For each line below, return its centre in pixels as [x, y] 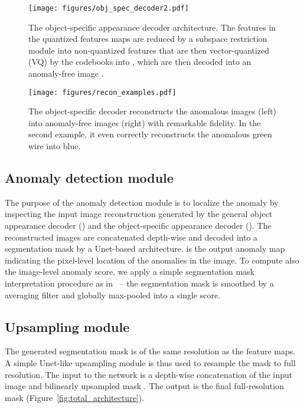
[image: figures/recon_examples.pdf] [102, 92]
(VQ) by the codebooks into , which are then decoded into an [140, 62]
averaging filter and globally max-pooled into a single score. [113, 295]
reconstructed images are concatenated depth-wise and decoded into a [131, 237]
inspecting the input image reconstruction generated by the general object [139, 214]
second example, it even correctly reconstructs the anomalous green [150, 134]
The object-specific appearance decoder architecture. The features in [152, 27]
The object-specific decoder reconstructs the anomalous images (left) [153, 111]
